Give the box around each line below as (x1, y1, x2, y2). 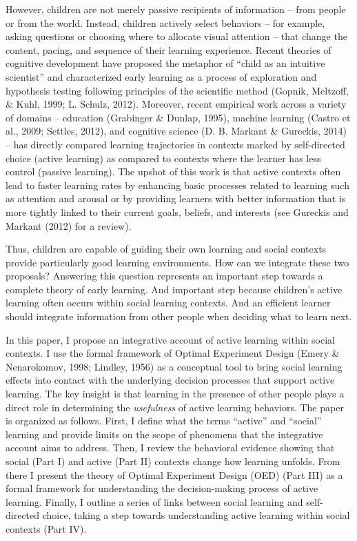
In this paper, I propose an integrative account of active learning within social (6, 332, 335, 346)
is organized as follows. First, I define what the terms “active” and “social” (6, 413, 322, 428)
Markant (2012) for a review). (6, 218, 132, 233)
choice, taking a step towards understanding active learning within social (42, 508, 350, 522)
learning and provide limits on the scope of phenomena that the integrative (6, 426, 323, 441)
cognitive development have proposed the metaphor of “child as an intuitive (6, 56, 325, 70)
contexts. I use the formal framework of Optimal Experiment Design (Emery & (6, 346, 340, 360)
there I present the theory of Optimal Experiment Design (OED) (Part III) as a (6, 467, 343, 482)
